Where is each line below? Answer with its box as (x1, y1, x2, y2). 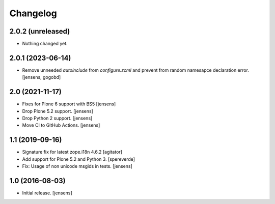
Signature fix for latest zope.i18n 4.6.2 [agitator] (22, 149, 122, 155)
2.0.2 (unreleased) (9, 27, 70, 36)
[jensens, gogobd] (22, 74, 61, 80)
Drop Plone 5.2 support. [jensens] (22, 108, 94, 114)
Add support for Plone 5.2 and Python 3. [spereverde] (22, 156, 135, 162)
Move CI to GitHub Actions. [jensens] (22, 122, 100, 128)
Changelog (9, 8, 57, 19)
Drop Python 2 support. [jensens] (22, 115, 93, 122)
